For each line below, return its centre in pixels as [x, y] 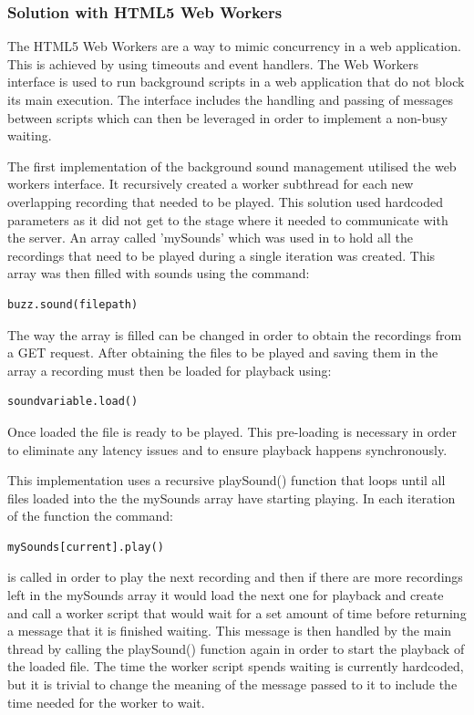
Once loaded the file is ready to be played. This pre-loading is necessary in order [232, 431]
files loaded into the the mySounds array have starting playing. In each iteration [232, 497]
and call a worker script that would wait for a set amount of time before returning [237, 612]
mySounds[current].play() [86, 547]
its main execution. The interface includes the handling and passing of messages [231, 99]
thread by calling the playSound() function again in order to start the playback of [236, 648]
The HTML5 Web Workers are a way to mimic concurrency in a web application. [234, 46]
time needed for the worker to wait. [106, 702]
